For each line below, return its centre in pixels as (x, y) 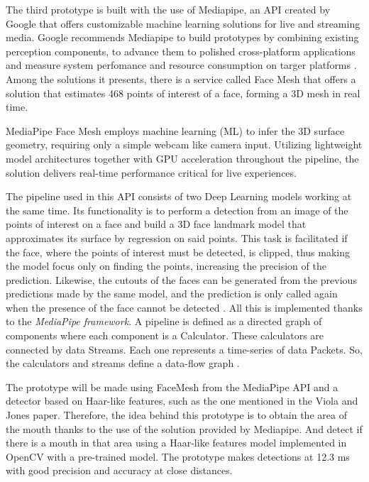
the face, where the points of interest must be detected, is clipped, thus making (178, 252)
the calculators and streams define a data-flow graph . (123, 363)
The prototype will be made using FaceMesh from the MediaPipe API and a (172, 387)
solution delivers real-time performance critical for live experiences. (151, 172)
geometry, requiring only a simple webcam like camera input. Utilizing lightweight (184, 144)
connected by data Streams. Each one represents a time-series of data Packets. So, (184, 349)
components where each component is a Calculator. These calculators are (165, 335)
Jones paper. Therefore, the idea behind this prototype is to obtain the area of (176, 415)
